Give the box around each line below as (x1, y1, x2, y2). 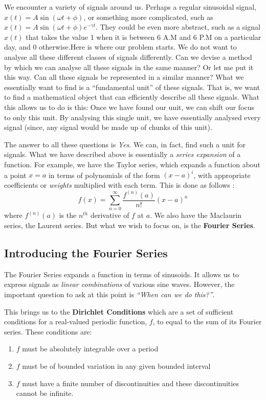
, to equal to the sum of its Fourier (152, 316, 262, 327)
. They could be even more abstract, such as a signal (95, 21, 260, 32)
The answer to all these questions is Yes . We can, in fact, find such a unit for (4, 139, 246, 149)
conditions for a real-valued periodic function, (4, 316, 147, 327)
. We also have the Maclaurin (150, 210, 242, 220)
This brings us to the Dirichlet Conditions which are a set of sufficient (4, 306, 234, 317)
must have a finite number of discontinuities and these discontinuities (22, 377, 239, 388)
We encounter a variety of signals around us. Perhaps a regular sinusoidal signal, (4, 2, 256, 12)
